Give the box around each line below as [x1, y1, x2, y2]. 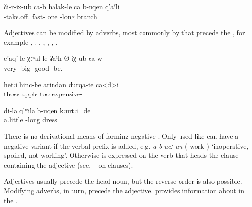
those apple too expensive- [4, 89, 83, 99]
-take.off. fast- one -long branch [4, 11, 97, 21]
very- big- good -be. [4, 62, 63, 73]
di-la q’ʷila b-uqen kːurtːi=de [4, 105, 90, 115]
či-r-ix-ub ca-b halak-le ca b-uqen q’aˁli [4, 1, 120, 11]
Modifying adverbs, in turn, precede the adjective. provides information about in [4, 185, 244, 195]
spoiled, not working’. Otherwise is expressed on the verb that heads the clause [4, 150, 239, 160]
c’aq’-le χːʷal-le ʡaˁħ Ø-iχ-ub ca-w [4, 53, 102, 63]
